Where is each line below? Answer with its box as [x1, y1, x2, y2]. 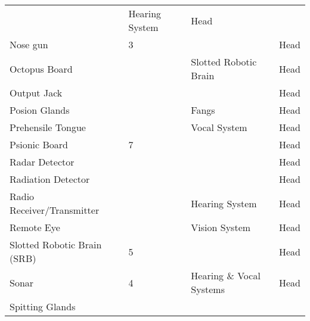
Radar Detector [10, 155, 75, 169]
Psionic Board [10, 138, 68, 151]
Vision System [191, 220, 251, 234]
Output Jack [10, 86, 63, 99]
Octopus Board [10, 61, 73, 76]
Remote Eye [10, 220, 60, 234]
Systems [191, 282, 225, 296]
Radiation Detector [10, 172, 90, 186]
